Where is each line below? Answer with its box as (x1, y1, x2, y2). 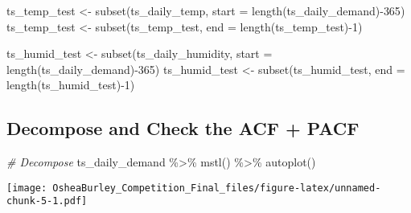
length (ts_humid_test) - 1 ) (6, 76, 135, 93)
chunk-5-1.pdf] (6, 195, 88, 207)
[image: (6, 182, 47, 194)
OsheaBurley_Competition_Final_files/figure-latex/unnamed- (52, 182, 381, 194)
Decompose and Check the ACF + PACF (6, 116, 360, 141)
